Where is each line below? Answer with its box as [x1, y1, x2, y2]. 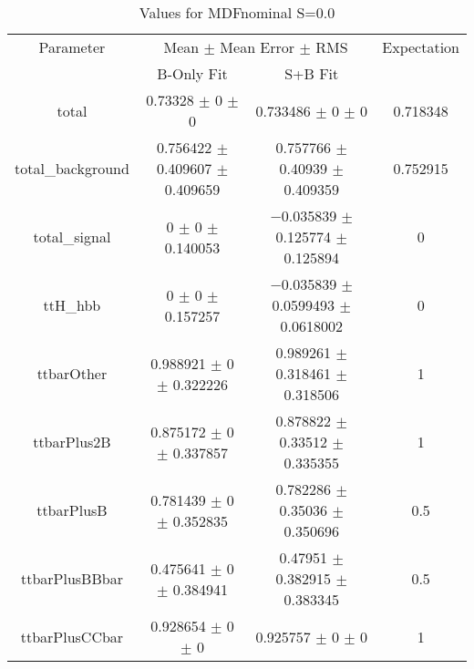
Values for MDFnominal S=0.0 [139, 2, 335, 23]
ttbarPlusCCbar [20, 625, 124, 647]
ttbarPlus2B [33, 431, 111, 452]
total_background [15, 158, 129, 179]
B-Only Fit [157, 63, 228, 84]
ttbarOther [36, 363, 108, 384]
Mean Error [220, 36, 295, 57]
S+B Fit [284, 63, 339, 84]
